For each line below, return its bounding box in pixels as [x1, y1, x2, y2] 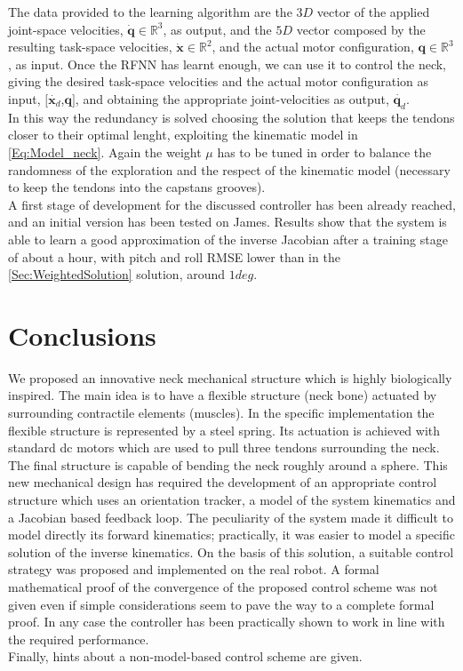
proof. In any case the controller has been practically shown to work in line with [8, 612, 445, 631]
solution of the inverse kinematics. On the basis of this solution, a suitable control [8, 542, 454, 561]
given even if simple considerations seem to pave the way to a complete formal [8, 595, 435, 613]
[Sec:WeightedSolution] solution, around [8, 265, 226, 284]
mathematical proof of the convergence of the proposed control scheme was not [8, 577, 438, 595]
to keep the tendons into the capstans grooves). [8, 178, 266, 196]
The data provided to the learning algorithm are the [8, 3, 292, 20]
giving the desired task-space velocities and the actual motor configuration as [8, 72, 428, 91]
